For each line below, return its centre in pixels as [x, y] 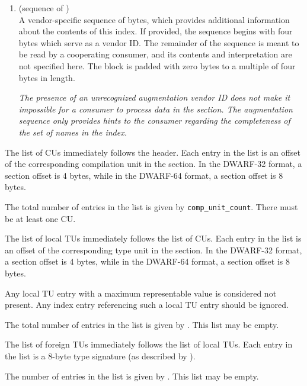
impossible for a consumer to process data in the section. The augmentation [156, 109]
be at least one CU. [40, 218]
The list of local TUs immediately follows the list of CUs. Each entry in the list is [153, 238]
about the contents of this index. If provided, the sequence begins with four [156, 31]
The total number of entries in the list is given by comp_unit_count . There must [151, 206]
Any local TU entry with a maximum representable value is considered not [141, 293]
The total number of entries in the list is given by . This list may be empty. [142, 324]
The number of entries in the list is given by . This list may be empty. [132, 376]
